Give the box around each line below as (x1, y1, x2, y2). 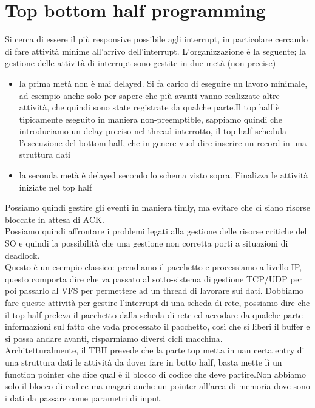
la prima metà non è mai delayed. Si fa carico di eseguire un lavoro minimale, (19, 76, 308, 89)
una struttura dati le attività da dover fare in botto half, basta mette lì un (5, 355, 282, 368)
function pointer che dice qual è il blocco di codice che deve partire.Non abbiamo (5, 367, 306, 380)
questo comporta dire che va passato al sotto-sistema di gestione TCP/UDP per (5, 272, 303, 285)
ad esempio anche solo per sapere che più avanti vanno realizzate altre (19, 89, 280, 101)
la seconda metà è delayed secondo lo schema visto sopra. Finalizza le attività (19, 169, 308, 182)
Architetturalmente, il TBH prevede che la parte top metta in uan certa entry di (5, 344, 305, 356)
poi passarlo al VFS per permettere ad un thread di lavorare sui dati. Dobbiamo (5, 284, 304, 297)
